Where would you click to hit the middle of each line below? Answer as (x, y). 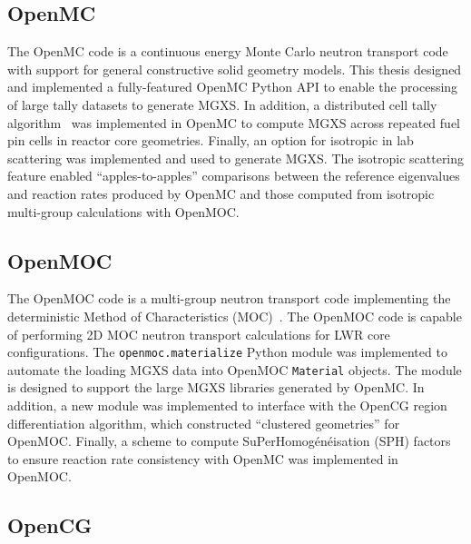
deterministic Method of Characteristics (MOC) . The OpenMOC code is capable (235, 316)
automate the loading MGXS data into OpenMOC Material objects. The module (235, 369)
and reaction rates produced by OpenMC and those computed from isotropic (221, 193)
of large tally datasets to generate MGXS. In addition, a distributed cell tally (222, 104)
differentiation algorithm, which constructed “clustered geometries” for (204, 423)
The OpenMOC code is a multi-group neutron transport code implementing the (229, 298)
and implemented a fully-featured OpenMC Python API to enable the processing (233, 87)
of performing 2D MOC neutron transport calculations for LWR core (199, 334)
